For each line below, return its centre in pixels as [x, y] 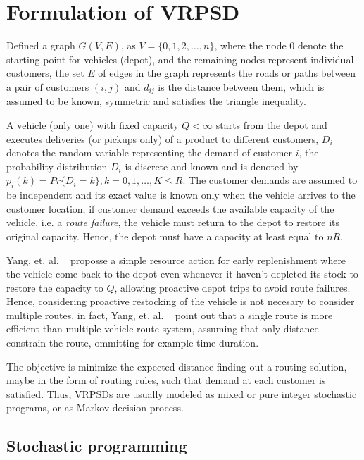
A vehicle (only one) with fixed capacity [93, 124]
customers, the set [45, 73]
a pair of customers [48, 86]
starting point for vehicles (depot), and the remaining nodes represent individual [180, 59]
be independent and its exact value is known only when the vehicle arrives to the [181, 195]
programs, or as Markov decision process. [95, 408]
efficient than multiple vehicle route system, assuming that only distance [163, 329]
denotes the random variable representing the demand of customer [150, 153]
